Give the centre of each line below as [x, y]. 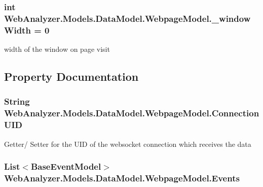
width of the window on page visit [57, 49]
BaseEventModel [66, 166]
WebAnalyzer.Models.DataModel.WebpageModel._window [127, 18]
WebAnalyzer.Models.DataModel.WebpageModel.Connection [132, 113]
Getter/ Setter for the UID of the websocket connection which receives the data [128, 144]
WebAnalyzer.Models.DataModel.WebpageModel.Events [122, 178]
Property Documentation [71, 76]
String [17, 101]
